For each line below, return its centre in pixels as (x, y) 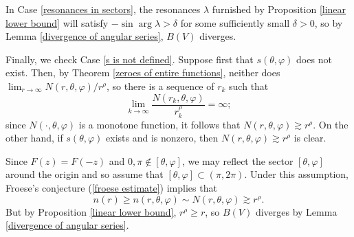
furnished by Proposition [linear (279, 9)
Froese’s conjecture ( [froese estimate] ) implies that (111, 188)
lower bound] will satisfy (57, 22)
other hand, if (34, 138)
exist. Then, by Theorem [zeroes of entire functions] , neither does (143, 72)
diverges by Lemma (296, 211)
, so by (329, 22)
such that (249, 86)
